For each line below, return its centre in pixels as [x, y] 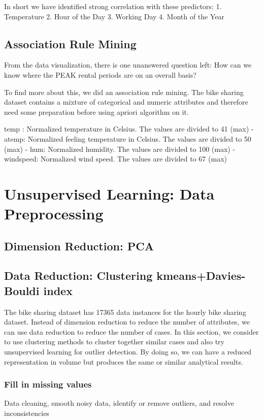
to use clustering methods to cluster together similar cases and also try [114, 342]
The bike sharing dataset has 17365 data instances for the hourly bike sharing [125, 312]
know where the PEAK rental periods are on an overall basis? [100, 74]
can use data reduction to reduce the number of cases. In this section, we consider [131, 331]
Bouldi [22, 290]
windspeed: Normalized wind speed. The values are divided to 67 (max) [116, 159]
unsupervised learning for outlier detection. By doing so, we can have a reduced [128, 352]
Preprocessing [54, 214]
